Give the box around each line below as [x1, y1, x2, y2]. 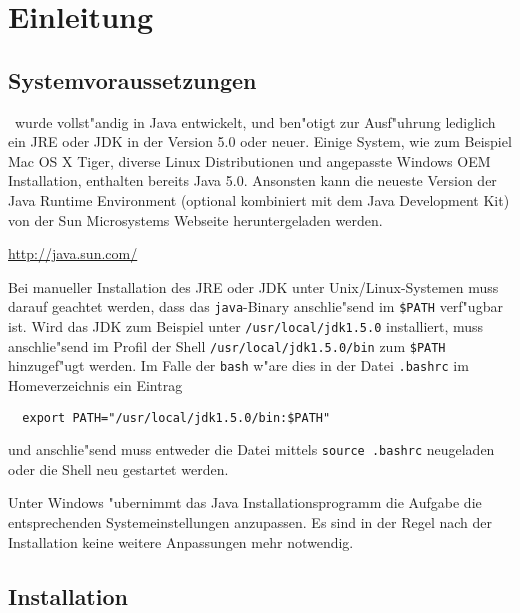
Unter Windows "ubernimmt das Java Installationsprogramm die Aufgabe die [8, 492, 482, 513]
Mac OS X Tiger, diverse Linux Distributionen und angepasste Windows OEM [8, 150, 491, 171]
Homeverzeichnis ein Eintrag [8, 374, 183, 395]
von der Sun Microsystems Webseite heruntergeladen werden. [8, 209, 383, 230]
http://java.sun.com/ [8, 243, 138, 264]
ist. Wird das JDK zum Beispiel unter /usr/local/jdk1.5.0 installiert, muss [8, 315, 484, 336]
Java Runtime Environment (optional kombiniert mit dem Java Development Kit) [8, 189, 510, 210]
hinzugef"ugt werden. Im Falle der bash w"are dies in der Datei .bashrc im [8, 355, 469, 376]
